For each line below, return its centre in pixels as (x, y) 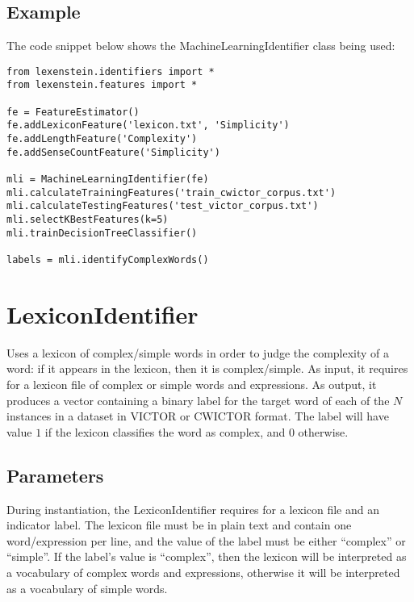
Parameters (55, 475)
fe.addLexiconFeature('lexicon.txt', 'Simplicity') (148, 125)
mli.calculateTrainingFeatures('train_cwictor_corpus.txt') (171, 192)
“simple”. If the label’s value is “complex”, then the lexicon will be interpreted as (207, 556)
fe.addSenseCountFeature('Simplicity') (113, 152)
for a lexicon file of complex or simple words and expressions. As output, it (192, 384)
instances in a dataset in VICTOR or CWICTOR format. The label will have (198, 416)
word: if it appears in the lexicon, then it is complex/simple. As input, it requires (207, 368)
